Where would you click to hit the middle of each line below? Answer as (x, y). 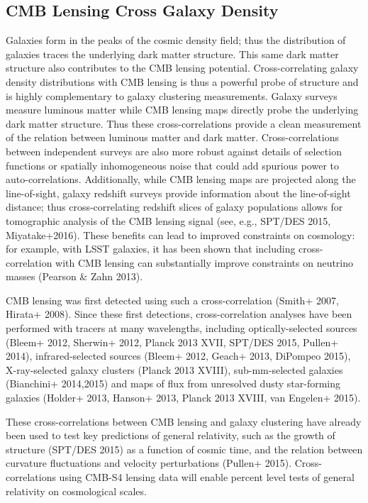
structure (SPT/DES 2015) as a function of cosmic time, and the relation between (184, 449)
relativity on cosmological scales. (76, 491)
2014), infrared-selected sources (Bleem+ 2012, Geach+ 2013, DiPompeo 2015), (178, 356)
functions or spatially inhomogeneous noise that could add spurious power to (173, 165)
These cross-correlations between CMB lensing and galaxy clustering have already (184, 421)
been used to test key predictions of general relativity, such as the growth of (171, 435)
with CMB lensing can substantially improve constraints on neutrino (205, 262)
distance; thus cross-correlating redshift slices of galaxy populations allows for (174, 207)
